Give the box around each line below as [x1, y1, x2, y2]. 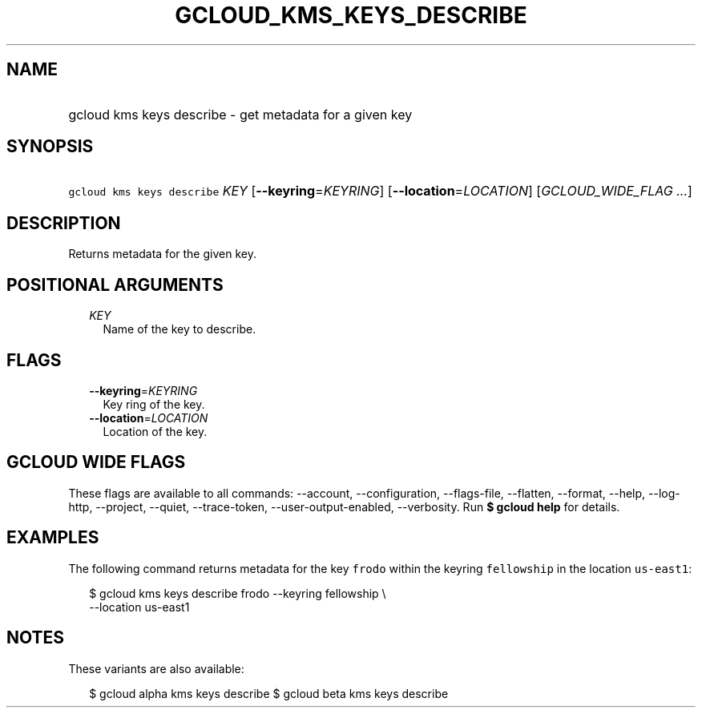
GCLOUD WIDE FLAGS [6, 452, 186, 473]
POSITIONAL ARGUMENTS [6, 274, 224, 295]
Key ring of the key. [103, 397, 205, 411]
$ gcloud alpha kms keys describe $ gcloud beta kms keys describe [89, 686, 449, 700]
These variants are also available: [68, 661, 244, 676]
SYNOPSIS [6, 136, 94, 157]
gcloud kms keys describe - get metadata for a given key [68, 106, 413, 123]
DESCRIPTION [6, 212, 121, 233]
